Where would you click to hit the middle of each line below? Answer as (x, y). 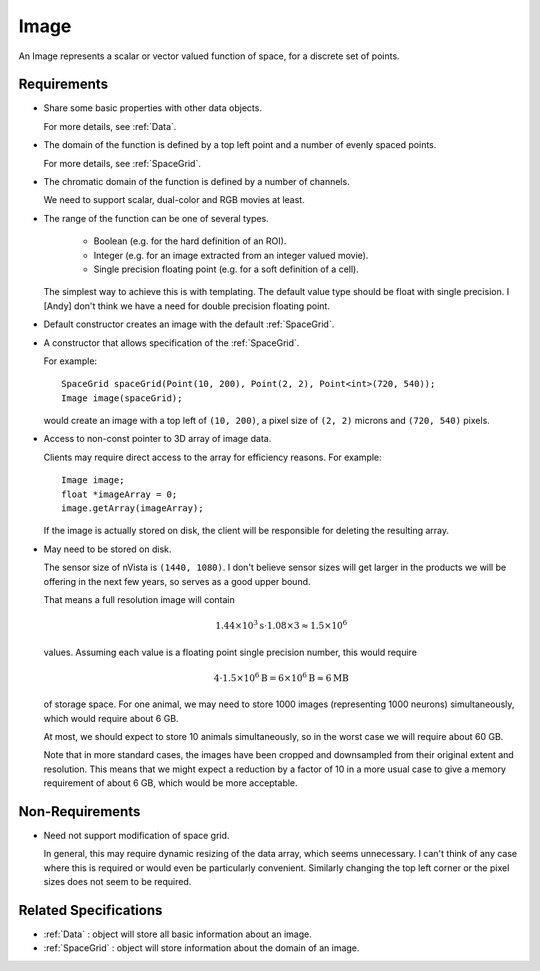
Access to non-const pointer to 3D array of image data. (157, 439)
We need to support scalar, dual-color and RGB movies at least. (174, 200)
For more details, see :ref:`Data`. (110, 126)
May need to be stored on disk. (107, 549)
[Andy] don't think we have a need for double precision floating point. (186, 306)
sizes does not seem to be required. (117, 882)
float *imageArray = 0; (119, 494)
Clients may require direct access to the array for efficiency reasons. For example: (212, 457)
